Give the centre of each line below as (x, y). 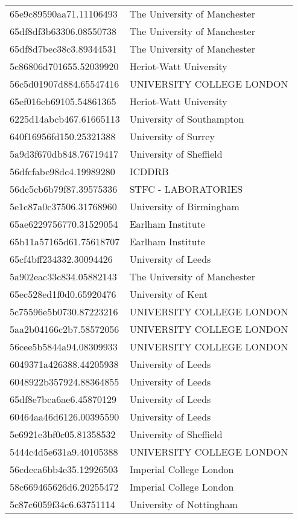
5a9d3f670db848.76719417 (64, 154)
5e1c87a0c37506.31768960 (63, 206)
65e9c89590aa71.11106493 (64, 14)
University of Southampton (187, 119)
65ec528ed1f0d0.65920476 (63, 294)
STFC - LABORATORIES (186, 189)
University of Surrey (172, 136)
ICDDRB (149, 171)
